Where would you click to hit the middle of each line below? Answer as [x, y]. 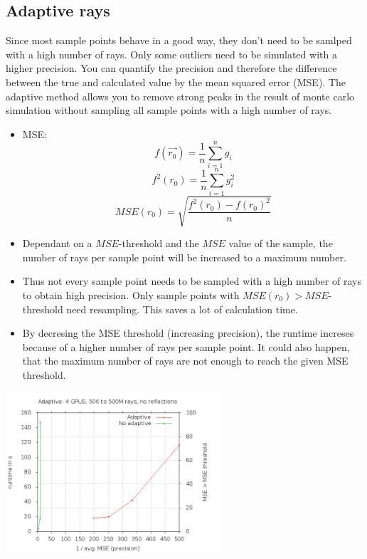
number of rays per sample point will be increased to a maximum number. [184, 257]
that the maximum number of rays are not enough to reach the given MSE [185, 361]
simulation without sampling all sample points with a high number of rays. [169, 110]
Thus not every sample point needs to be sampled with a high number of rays [192, 281]
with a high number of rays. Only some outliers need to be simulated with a [171, 54]
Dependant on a [57, 243]
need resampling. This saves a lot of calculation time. [182, 309]
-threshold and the [159, 243]
